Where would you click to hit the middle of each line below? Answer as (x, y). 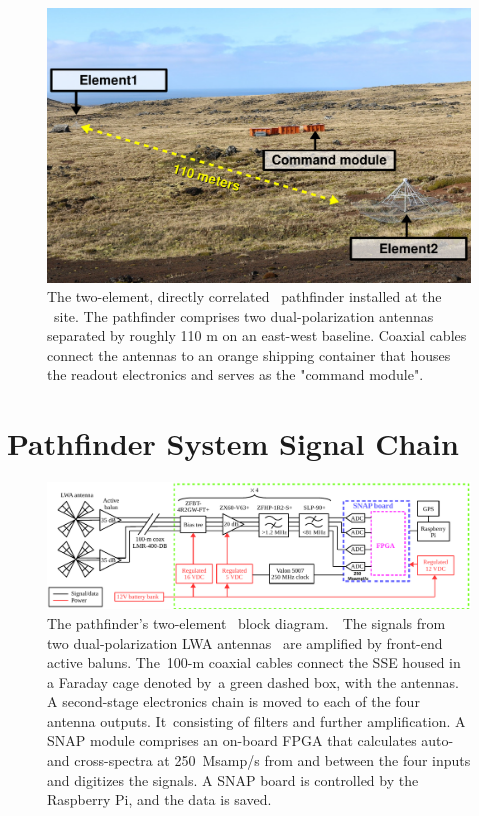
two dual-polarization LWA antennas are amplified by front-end (245, 642)
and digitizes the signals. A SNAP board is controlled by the (233, 779)
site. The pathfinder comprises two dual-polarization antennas (243, 315)
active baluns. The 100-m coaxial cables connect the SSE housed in (254, 662)
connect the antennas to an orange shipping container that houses (249, 354)
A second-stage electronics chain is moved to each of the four (233, 701)
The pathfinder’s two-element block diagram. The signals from (246, 622)
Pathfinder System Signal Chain (233, 443)
